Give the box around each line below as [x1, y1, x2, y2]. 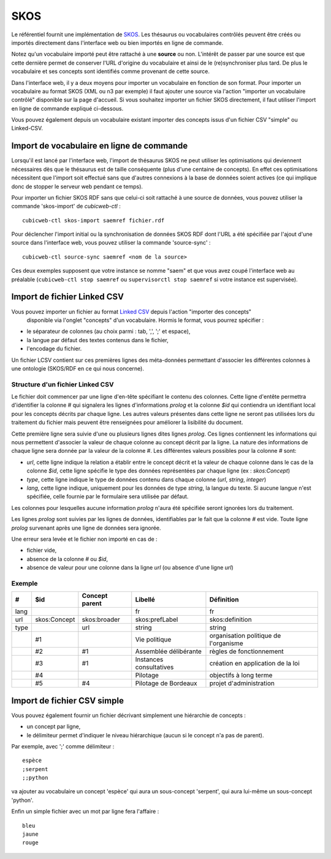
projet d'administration [209, 679, 275, 688]
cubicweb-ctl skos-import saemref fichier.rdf [22, 217, 165, 224]
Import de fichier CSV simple [11, 695, 124, 706]
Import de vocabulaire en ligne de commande [11, 141, 188, 151]
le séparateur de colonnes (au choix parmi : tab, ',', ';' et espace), [26, 328, 191, 335]
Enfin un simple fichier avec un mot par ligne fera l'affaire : [11, 808, 159, 815]
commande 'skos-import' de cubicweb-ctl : [11, 203, 121, 210]
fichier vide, [26, 547, 57, 554]
